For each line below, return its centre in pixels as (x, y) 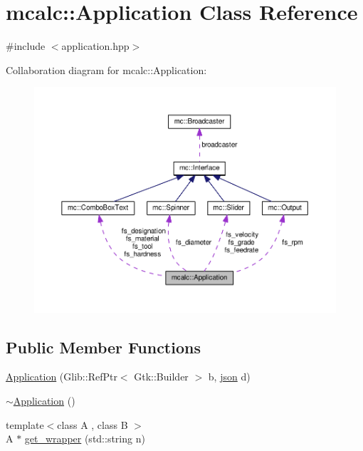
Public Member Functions (103, 347)
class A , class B (93, 424)
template (25, 424)
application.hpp (95, 46)
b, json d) (229, 377)
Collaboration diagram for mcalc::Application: (106, 69)
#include (26, 46)
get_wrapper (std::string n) (85, 439)
